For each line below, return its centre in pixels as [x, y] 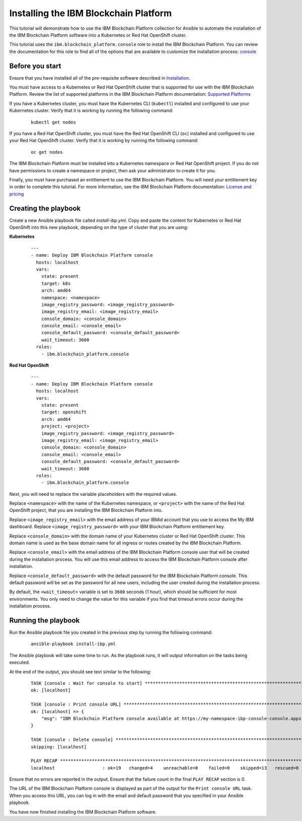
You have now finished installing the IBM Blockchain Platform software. [83, 812]
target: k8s [56, 283]
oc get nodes [47, 152]
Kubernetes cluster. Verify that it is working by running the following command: [91, 110]
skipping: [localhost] [59, 747]
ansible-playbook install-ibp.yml [73, 644]
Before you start [35, 66]
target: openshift [64, 412]
